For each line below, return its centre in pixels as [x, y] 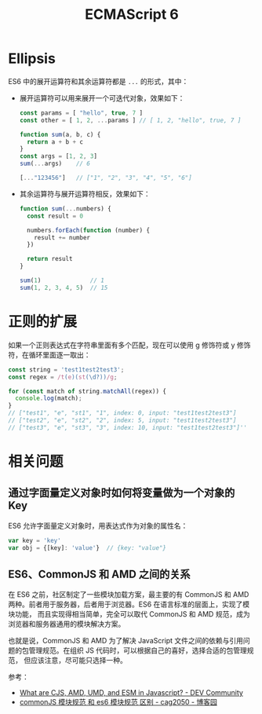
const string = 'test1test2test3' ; [66, 370]
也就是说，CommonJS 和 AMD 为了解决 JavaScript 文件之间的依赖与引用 [126, 641]
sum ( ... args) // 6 [55, 164]
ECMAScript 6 [132, 15]
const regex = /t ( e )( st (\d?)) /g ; [63, 377]
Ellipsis [32, 59]
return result [50, 259]
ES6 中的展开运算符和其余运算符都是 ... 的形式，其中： [98, 81]
